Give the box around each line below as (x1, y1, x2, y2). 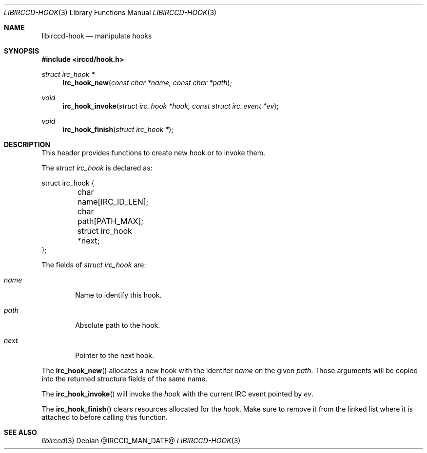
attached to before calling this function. (41, 413, 168, 421)
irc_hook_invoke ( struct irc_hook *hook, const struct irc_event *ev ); (62, 102, 279, 110)
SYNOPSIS (4, 47, 39, 55)
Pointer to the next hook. (75, 351, 154, 359)
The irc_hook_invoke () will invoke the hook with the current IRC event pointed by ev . (41, 390, 313, 398)
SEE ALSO (4, 428, 37, 436)
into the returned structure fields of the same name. (41, 375, 208, 383)
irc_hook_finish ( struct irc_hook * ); (62, 125, 174, 133)
